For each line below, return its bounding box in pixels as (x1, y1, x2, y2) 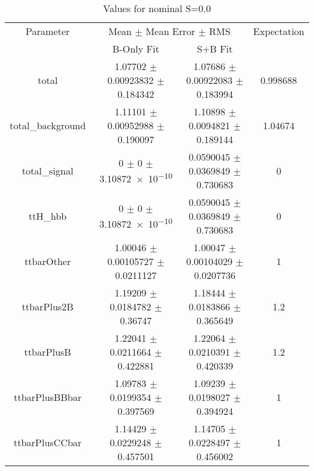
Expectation (253, 24, 304, 38)
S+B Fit (197, 42, 233, 56)
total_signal (22, 164, 74, 178)
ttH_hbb (28, 209, 67, 223)
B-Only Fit (112, 42, 159, 56)
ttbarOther (24, 254, 71, 268)
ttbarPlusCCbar (13, 435, 82, 449)
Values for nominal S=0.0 (103, 1, 211, 15)
